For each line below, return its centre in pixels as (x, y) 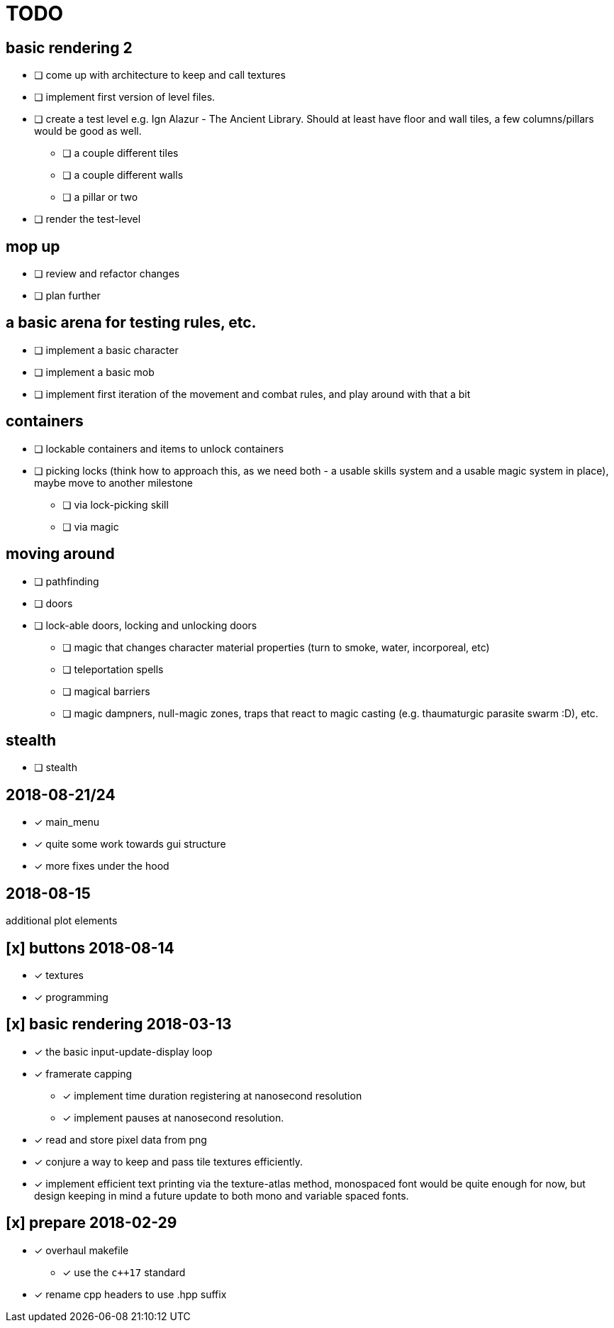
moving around (60, 554)
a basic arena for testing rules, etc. (131, 323)
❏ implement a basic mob (94, 372)
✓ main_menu (67, 822)
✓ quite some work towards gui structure (130, 844)
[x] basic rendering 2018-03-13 (119, 1024)
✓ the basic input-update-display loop (123, 1051)
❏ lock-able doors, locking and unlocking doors (146, 625)
